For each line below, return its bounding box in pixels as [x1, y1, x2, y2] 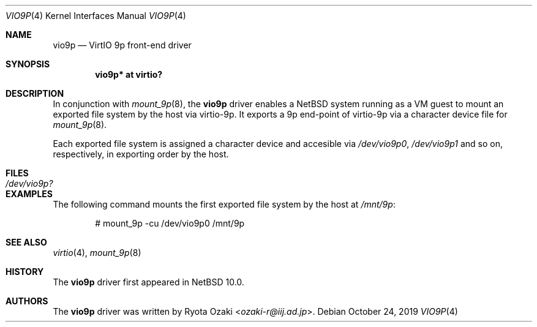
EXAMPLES [6, 189, 53, 199]
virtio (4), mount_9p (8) [53, 247, 141, 258]
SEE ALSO [6, 237, 47, 247]
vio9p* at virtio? [95, 69, 163, 80]
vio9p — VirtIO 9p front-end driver [53, 40, 192, 50]
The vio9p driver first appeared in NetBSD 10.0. [53, 277, 244, 287]
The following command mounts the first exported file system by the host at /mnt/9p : [53, 199, 396, 209]
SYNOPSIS [6, 59, 50, 69]
